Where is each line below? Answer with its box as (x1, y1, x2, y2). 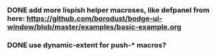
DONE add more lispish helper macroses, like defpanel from (7, 5, 210, 15)
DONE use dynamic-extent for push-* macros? (7, 40, 167, 49)
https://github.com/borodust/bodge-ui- (26, 13, 163, 23)
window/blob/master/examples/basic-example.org (7, 22, 182, 32)
